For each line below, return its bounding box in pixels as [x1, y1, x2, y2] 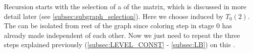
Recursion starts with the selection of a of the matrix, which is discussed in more [4, 1, 247, 11]
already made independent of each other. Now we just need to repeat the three [4, 30, 240, 40]
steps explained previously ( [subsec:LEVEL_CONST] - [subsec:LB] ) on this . [4, 39, 235, 50]
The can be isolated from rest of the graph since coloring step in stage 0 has [4, 20, 232, 31]
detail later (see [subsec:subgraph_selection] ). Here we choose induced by [4, 11, 224, 21]
